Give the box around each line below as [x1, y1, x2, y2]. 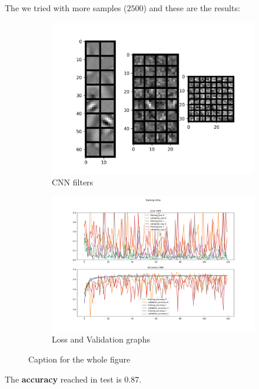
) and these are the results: [143, 2, 240, 14]
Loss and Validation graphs [52, 333, 150, 345]
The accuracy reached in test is [5, 373, 122, 385]
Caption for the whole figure [28, 353, 131, 365]
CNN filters [52, 176, 94, 188]
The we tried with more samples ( [5, 2, 127, 14]
